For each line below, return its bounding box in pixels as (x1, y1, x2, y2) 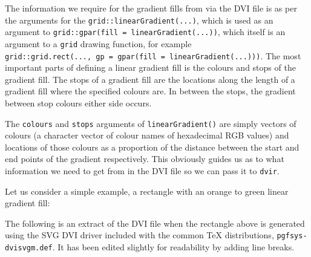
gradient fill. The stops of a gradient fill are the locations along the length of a (5, 73, 295, 85)
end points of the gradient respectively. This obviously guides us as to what (5, 152, 284, 165)
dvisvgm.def (5, 244, 53, 253)
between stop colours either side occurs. (5, 97, 152, 109)
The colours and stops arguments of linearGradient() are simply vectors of (5, 117, 296, 129)
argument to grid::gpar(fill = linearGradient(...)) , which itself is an (5, 25, 286, 38)
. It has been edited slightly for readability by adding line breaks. (52, 241, 295, 253)
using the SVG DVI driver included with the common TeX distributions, (5, 229, 274, 241)
